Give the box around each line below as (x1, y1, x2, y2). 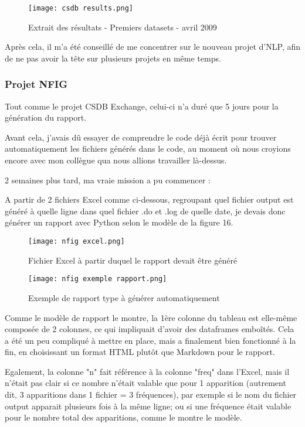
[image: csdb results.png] (28, 4, 133, 12)
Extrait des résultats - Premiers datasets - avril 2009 (28, 21, 217, 33)
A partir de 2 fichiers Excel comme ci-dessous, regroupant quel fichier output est (5, 193, 294, 206)
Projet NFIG (5, 77, 67, 91)
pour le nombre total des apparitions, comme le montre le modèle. (5, 411, 242, 423)
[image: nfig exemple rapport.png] (28, 275, 167, 283)
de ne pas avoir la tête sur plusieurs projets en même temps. (5, 52, 221, 64)
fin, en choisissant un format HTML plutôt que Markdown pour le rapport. (5, 346, 275, 358)
